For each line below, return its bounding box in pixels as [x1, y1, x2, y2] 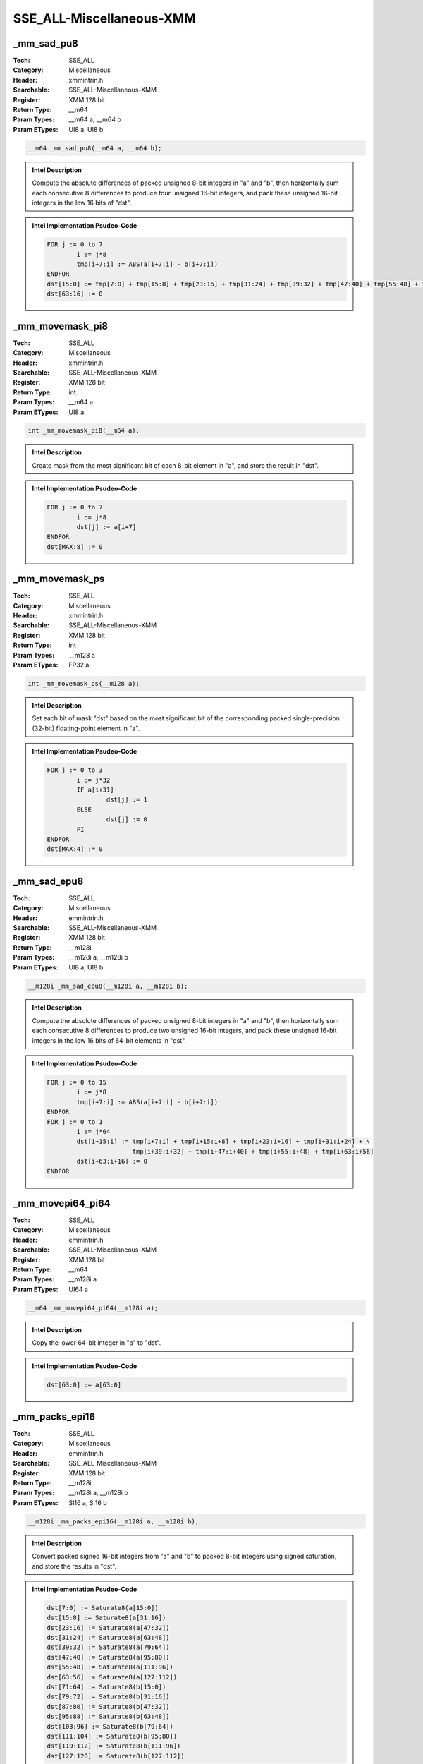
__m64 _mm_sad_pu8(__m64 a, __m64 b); [27, 144, 162, 152]
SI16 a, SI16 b [68, 1498, 107, 1506]
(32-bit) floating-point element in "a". [32, 724, 140, 732]
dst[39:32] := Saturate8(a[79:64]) [47, 1643, 170, 1651]
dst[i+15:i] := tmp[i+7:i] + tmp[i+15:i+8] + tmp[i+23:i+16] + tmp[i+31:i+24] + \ [76, 1137, 370, 1146]
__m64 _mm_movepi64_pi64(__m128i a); [27, 1304, 159, 1312]
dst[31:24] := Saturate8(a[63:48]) [47, 1633, 170, 1642]
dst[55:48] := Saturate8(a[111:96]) [47, 1663, 174, 1672]
